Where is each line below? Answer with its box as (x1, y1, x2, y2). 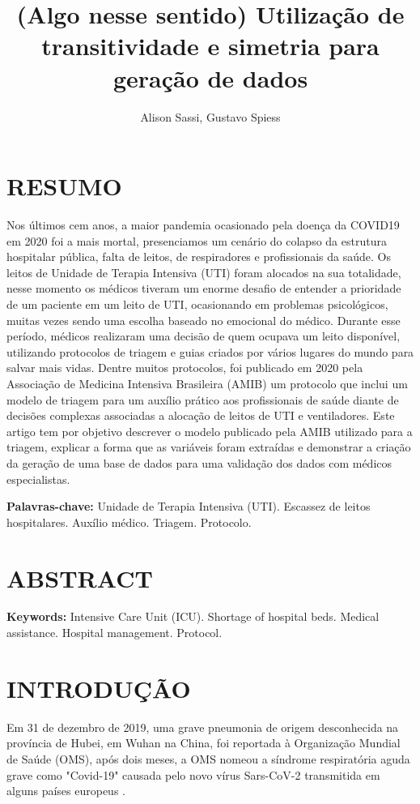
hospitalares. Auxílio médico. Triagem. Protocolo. (6, 513, 252, 530)
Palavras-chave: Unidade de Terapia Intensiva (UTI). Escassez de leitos (6, 498, 371, 515)
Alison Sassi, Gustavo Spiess (140, 108, 281, 125)
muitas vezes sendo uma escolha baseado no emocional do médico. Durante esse (6, 311, 401, 328)
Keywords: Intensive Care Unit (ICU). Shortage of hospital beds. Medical (6, 608, 380, 625)
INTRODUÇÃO (6, 671, 191, 704)
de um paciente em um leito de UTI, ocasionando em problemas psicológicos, (6, 296, 388, 312)
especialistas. (6, 470, 70, 487)
